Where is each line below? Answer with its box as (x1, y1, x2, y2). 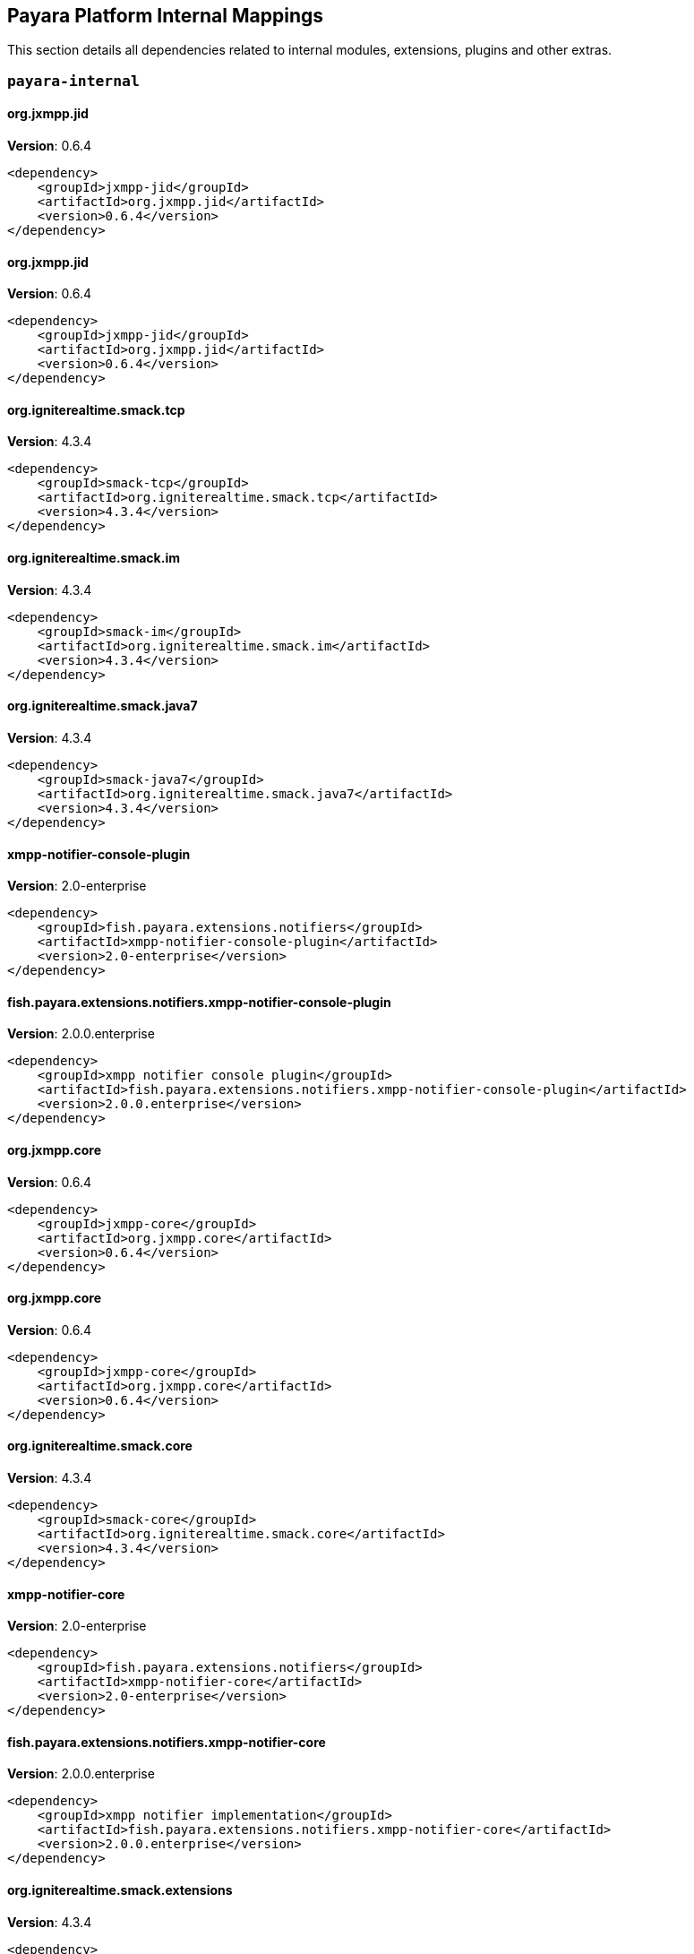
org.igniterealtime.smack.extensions (7, 1882, 233, 1898)
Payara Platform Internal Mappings (7, 4, 323, 27)
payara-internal (7, 72, 140, 90)
